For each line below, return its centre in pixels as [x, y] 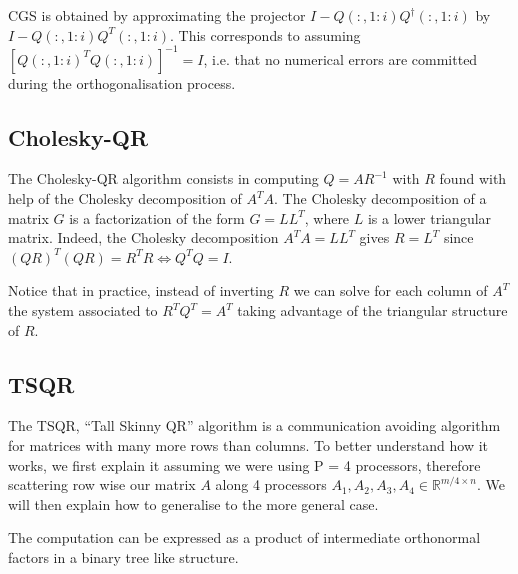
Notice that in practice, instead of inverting [141, 290]
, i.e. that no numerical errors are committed [340, 58]
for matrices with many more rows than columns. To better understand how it [248, 445]
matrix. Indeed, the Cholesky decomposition [143, 237]
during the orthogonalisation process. [122, 82]
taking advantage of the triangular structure [372, 310]
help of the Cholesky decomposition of [125, 198]
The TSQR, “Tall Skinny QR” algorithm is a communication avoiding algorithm [254, 425]
